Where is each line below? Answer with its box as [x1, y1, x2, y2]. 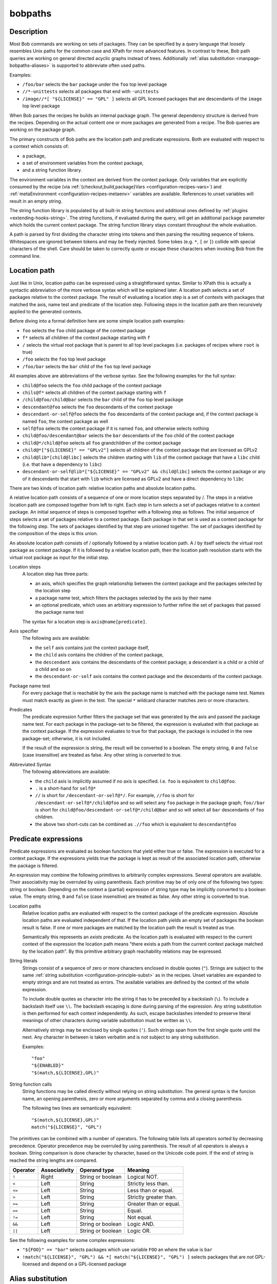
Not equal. [127, 1214, 152, 1221]
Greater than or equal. [127, 1200, 181, 1207]
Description [9, 27, 48, 36]
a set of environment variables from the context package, [22, 160, 144, 166]
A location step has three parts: [22, 571, 89, 577]
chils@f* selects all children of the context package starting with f [22, 389, 167, 395]
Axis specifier [9, 628, 38, 634]
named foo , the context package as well [22, 418, 108, 424]
